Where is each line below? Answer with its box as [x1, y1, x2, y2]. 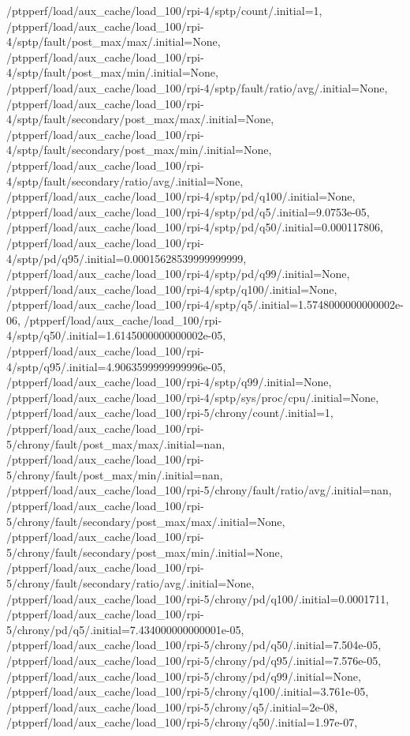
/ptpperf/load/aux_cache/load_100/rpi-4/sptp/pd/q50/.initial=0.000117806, [6, 219, 383, 235]
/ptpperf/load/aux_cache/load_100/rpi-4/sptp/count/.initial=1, [6, 2, 322, 18]
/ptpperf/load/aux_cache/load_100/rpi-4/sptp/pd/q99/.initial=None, [6, 265, 350, 282]
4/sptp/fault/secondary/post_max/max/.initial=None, [6, 111, 274, 127]
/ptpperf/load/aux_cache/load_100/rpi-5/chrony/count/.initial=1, [6, 404, 334, 421]
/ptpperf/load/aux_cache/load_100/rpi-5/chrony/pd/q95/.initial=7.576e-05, [6, 652, 382, 668]
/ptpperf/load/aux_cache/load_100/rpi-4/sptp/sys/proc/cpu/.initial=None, [6, 389, 379, 405]
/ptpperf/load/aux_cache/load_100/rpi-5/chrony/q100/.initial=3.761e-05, [6, 683, 369, 700]
